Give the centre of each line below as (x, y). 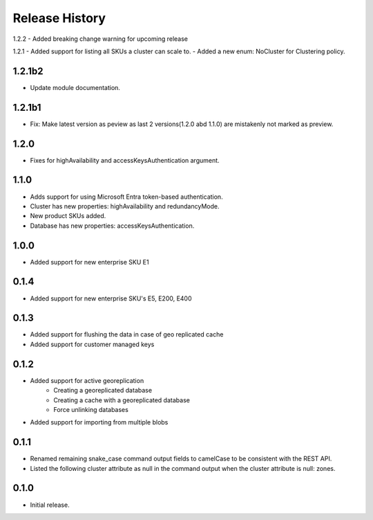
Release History (59, 18)
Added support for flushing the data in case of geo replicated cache (127, 334)
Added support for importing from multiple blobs (99, 422)
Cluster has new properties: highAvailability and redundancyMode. (125, 206)
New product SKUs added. (68, 216)
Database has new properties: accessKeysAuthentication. (112, 226)
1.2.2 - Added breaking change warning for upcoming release (100, 39)
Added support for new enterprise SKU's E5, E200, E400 (111, 298)
